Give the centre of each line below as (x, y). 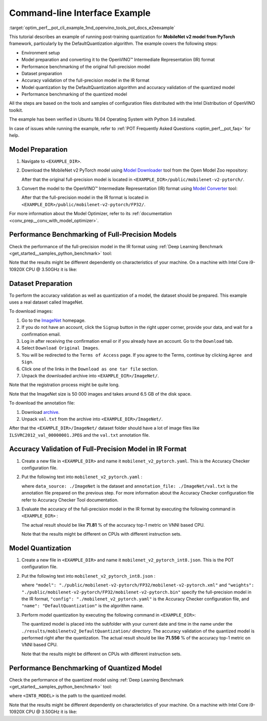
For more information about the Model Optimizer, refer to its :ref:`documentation (91, 214)
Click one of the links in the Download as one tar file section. (90, 369)
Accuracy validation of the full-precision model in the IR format (86, 80)
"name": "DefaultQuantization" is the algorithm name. (83, 606)
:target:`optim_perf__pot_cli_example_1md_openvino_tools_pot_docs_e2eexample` (92, 28)
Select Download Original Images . (61, 348)
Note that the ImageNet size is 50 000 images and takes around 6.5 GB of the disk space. (100, 394)
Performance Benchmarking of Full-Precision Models (93, 235)
